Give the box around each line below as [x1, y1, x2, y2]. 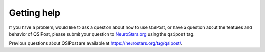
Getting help [9, 7, 61, 18]
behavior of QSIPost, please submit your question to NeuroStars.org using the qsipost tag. [9, 31, 195, 37]
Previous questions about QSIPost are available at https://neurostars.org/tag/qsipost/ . [9, 40, 183, 46]
